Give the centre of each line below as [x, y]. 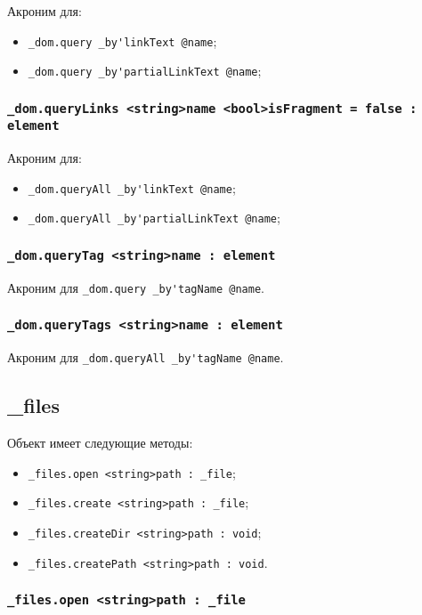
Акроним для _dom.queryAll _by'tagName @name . [146, 357]
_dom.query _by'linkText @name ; [122, 40]
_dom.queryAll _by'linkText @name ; [132, 187]
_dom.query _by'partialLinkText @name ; [145, 71]
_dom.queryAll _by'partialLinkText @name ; [154, 218]
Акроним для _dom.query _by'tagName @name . [136, 287]
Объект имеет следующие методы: [100, 443]
